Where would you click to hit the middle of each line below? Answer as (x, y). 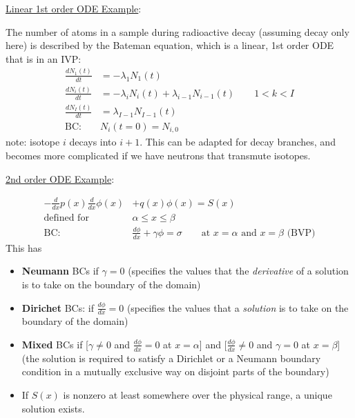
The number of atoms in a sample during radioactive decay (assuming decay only (177, 31)
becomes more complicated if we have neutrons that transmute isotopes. (158, 155)
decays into (93, 142)
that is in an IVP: (44, 58)
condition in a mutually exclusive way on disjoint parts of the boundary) (175, 371)
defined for (66, 218)
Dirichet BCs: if (58, 307)
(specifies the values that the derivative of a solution (238, 271)
